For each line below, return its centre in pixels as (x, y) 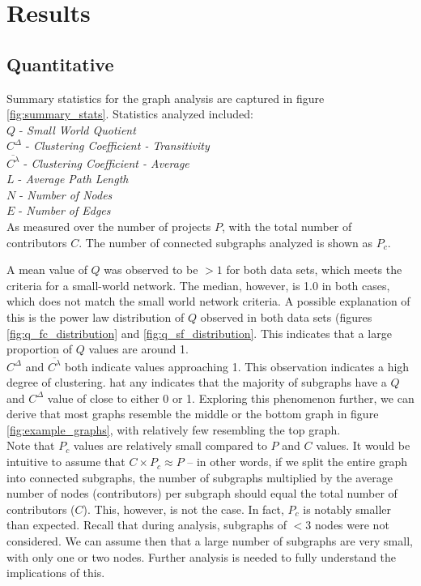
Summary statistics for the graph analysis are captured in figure (166, 98)
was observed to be (151, 269)
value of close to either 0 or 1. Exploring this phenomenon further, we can (231, 398)
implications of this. (56, 573)
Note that (31, 445)
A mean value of (47, 269)
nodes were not (352, 525)
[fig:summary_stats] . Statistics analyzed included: (130, 114)
